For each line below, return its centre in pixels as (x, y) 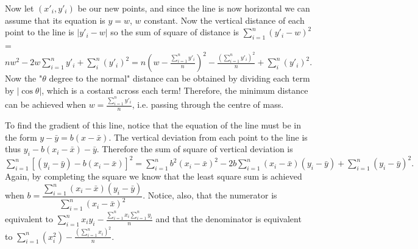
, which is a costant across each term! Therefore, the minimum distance (175, 90)
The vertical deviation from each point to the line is (211, 137)
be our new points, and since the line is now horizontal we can (194, 8)
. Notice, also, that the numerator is (210, 195)
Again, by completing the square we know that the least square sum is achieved (154, 176)
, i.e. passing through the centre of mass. (208, 104)
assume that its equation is (55, 20)
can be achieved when (45, 104)
